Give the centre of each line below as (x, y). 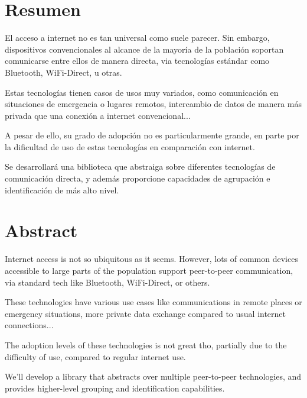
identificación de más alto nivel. (62, 190)
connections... (29, 325)
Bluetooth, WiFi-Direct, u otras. (63, 72)
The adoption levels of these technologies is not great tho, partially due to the (146, 344)
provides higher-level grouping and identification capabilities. (115, 388)
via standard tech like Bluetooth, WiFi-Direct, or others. (107, 282)
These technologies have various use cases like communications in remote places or (153, 302)
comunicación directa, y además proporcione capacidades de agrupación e (138, 178)
